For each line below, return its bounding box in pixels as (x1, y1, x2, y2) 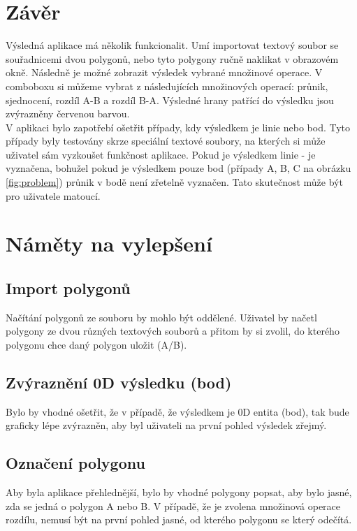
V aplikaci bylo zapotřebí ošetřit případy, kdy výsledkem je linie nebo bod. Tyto (6, 119, 351, 134)
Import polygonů (6, 277, 131, 299)
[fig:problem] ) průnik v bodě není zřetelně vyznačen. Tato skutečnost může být (6, 175, 343, 189)
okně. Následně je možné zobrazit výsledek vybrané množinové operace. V (6, 65, 323, 80)
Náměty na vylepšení (6, 229, 212, 258)
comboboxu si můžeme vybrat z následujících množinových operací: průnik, (6, 78, 328, 93)
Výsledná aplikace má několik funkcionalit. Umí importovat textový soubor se (6, 38, 339, 52)
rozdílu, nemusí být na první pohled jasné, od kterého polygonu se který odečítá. (6, 512, 352, 527)
